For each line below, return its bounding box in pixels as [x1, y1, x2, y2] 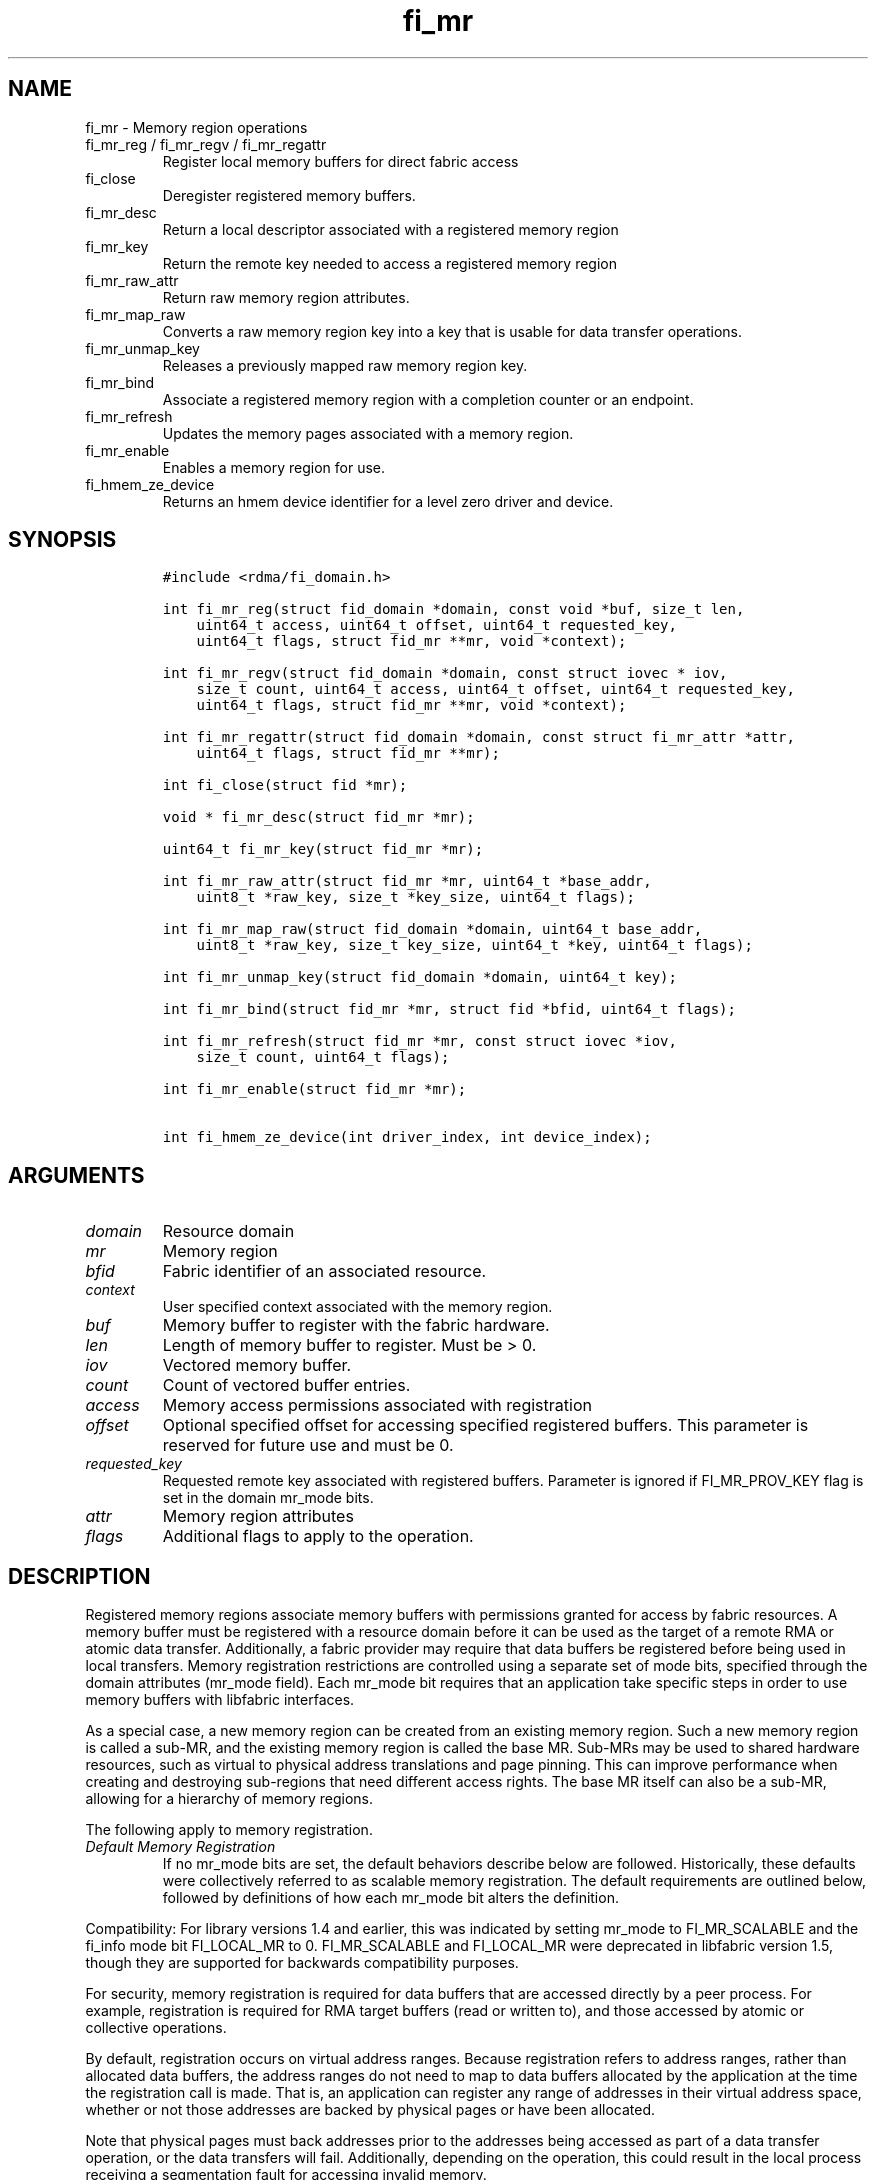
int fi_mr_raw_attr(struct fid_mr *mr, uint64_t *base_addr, [162, 873, 652, 890]
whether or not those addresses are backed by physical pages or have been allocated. [85, 2101, 656, 2119]
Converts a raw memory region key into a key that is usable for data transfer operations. [162, 322, 742, 340]
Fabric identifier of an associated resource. [162, 1261, 487, 1282]
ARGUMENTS [8, 1162, 145, 1188]
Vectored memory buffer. [162, 1355, 352, 1376]
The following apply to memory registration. [85, 1821, 373, 1839]
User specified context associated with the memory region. [162, 1298, 553, 1316]
